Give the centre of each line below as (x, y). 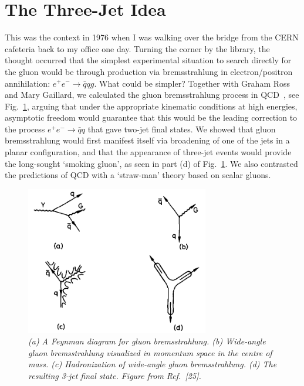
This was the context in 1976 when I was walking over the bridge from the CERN (152, 37)
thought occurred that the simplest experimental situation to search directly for (148, 60)
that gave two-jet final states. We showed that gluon (182, 129)
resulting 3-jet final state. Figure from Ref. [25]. (115, 375)
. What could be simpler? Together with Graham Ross (192, 83)
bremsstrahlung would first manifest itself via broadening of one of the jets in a (147, 140)
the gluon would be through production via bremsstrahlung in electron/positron (149, 71)
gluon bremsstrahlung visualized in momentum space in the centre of (150, 352)
